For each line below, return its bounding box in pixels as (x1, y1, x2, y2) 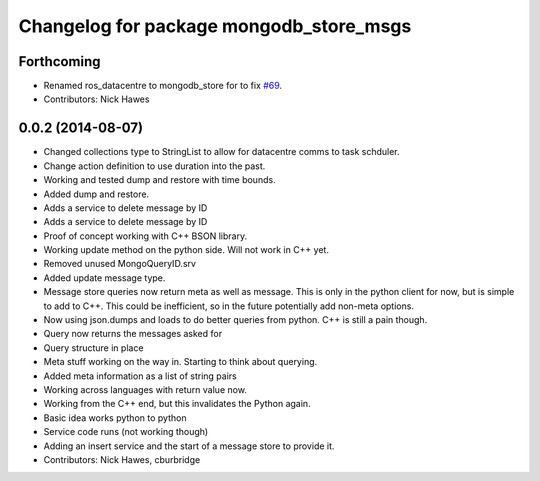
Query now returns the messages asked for (43, 328, 223, 340)
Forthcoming (18, 53, 101, 70)
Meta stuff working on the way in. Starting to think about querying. (43, 356, 318, 368)
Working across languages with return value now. (43, 384, 247, 395)
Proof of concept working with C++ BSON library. (43, 230, 248, 242)
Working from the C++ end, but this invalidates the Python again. (43, 398, 311, 410)
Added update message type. (43, 271, 166, 284)
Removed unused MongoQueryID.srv (43, 258, 197, 270)
